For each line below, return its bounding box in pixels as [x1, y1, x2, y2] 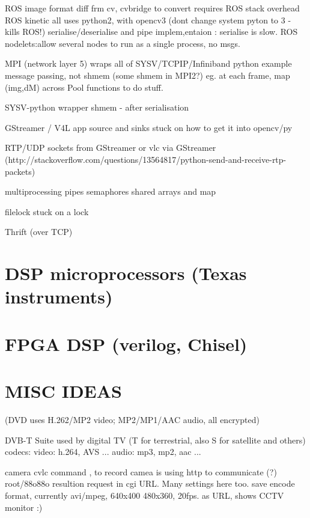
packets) [5, 165, 35, 177]
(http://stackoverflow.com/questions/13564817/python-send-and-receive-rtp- [5, 153, 287, 165]
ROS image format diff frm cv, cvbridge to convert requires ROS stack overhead [5, 2, 300, 14]
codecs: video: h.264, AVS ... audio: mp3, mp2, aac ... [5, 445, 201, 458]
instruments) [5, 284, 113, 309]
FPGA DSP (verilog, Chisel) [5, 331, 248, 356]
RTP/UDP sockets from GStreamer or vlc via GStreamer [5, 141, 216, 154]
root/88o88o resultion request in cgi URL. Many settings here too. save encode [5, 477, 295, 490]
